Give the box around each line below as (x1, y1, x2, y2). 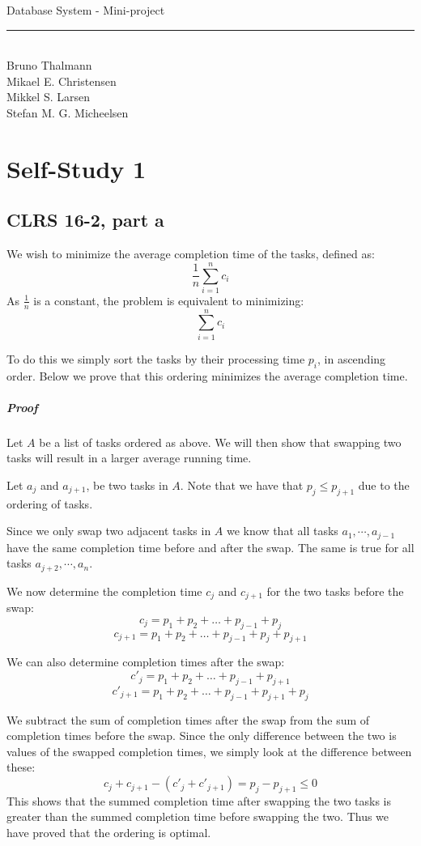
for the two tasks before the (266, 582, 404, 599)
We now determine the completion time (6, 582, 202, 599)
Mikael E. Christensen (6, 72, 117, 89)
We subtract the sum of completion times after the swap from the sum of (6, 711, 370, 728)
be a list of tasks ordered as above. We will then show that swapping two (39, 433, 402, 450)
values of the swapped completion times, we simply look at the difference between (6, 742, 412, 759)
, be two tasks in (86, 476, 168, 493)
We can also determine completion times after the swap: (6, 653, 285, 670)
